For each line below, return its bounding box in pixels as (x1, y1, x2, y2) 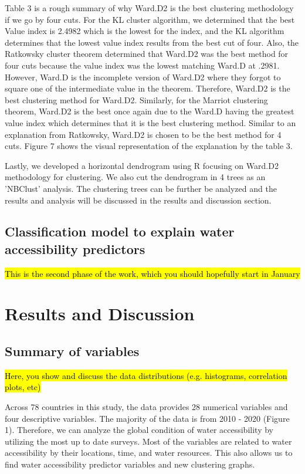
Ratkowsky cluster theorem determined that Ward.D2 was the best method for (5, 48, 289, 60)
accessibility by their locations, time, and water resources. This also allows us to (5, 446, 293, 459)
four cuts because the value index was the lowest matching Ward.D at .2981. (5, 59, 280, 71)
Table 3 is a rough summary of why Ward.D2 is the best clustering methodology (5, 2, 294, 13)
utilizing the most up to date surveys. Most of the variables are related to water (5, 435, 292, 447)
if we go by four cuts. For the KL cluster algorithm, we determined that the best (5, 13, 295, 25)
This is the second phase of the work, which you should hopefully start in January (5, 267, 300, 279)
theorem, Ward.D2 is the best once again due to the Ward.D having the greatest (5, 105, 294, 117)
